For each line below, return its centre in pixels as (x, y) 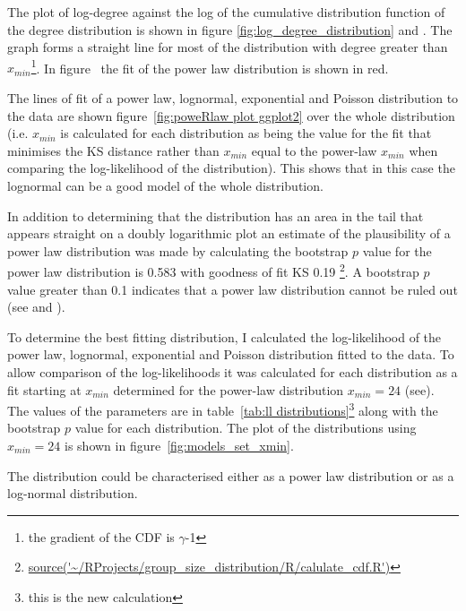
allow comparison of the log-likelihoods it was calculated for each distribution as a (233, 372)
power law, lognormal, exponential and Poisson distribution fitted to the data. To (231, 354)
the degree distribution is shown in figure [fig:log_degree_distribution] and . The (230, 29)
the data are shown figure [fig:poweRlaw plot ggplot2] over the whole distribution (231, 115)
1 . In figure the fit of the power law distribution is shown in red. (210, 66)
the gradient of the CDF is (101, 536)
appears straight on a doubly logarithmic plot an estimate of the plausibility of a (229, 233)
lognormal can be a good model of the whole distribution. (165, 185)
